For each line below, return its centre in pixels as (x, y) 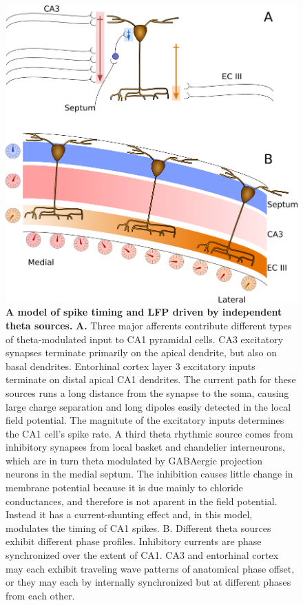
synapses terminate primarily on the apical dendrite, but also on (142, 352)
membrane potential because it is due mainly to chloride (124, 488)
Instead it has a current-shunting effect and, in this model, (129, 514)
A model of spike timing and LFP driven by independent (144, 312)
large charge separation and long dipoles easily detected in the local (148, 406)
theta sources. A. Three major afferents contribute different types (149, 325)
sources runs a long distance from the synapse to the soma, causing (147, 392)
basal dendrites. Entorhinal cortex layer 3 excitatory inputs (130, 366)
